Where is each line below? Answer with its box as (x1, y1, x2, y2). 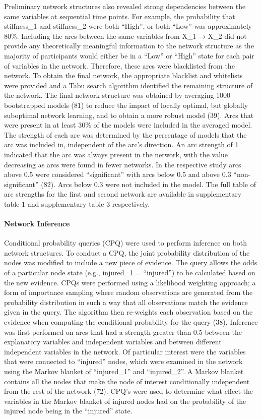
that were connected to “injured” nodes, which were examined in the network (4, 356, 243, 367)
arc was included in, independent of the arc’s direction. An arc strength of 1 (4, 139, 239, 150)
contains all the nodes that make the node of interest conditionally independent (4, 376, 250, 386)
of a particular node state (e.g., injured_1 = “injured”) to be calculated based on (4, 267, 255, 278)
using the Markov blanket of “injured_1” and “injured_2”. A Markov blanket (4, 366, 244, 376)
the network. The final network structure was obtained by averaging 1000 (4, 90, 231, 100)
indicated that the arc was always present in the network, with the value (4, 149, 228, 159)
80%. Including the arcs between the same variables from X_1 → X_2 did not (4, 30, 247, 41)
